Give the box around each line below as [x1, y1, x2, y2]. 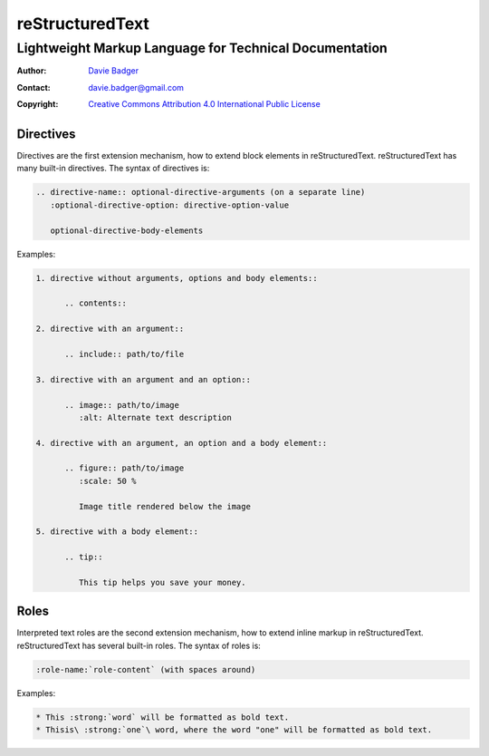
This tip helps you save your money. [78, 577, 246, 587]
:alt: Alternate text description [78, 412, 233, 422]
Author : [16, 65, 47, 76]
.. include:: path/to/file [64, 349, 185, 359]
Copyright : [16, 99, 59, 110]
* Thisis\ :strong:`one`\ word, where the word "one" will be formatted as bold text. [35, 725, 433, 735]
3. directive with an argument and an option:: [35, 374, 251, 384]
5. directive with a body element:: [35, 527, 199, 537]
